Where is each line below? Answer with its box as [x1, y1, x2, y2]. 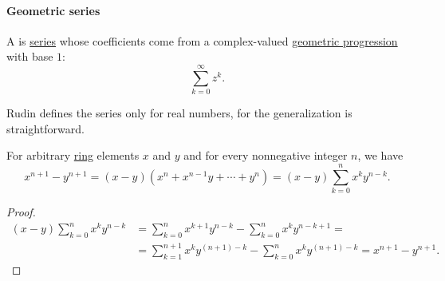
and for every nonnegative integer [183, 147, 348, 164]
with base [6, 48, 53, 65]
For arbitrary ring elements [6, 147, 140, 164]
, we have [357, 147, 404, 164]
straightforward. [6, 120, 85, 137]
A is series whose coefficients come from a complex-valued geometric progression [6, 32, 398, 49]
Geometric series [6, 2, 100, 18]
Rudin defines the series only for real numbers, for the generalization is [6, 105, 352, 121]
